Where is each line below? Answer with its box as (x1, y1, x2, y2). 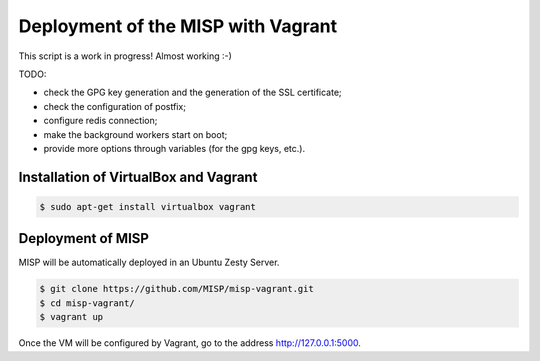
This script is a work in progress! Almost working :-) (18, 50, 232, 62)
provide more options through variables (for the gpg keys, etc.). (43, 142, 305, 154)
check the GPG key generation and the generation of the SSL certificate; (43, 86, 342, 99)
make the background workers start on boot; (43, 128, 228, 140)
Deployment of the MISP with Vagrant (18, 15, 338, 37)
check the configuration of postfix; (43, 100, 187, 112)
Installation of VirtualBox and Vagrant (18, 168, 258, 185)
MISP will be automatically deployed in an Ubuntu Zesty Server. (18, 256, 280, 269)
